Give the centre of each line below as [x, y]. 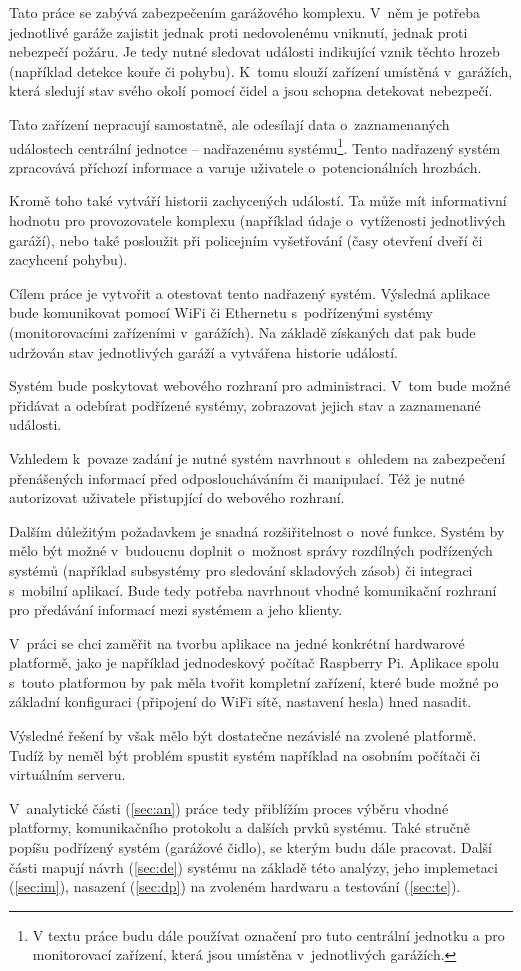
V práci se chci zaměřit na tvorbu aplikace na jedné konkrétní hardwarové [237, 642]
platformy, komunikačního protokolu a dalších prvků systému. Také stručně [239, 827]
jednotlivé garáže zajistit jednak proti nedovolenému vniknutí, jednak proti [238, 31]
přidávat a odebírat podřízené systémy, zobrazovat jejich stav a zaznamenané [245, 404]
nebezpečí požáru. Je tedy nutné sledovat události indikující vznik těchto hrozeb [254, 51]
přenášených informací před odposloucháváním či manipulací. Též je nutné [237, 477]
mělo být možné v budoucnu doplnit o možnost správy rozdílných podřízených [251, 550]
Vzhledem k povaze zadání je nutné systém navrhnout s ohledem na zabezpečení [257, 457]
